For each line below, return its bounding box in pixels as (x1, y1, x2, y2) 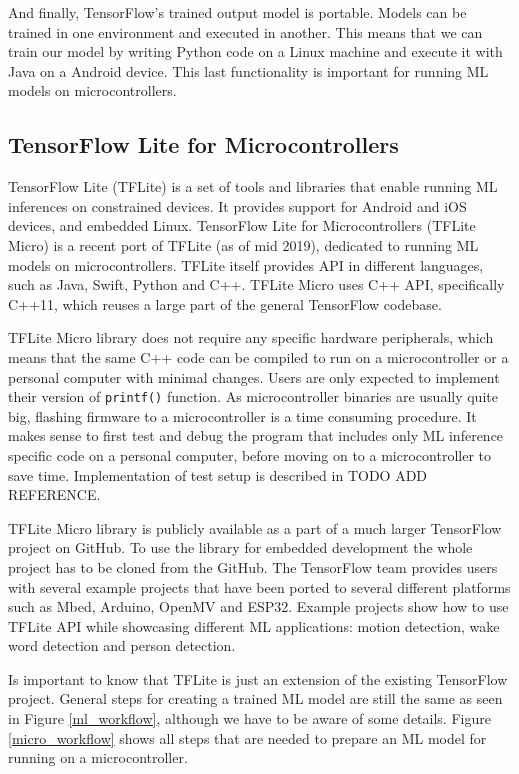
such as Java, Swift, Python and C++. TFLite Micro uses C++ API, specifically (8, 274, 505, 295)
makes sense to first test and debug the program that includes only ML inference (8, 425, 504, 446)
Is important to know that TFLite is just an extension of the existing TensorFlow (8, 668, 508, 689)
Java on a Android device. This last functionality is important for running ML (8, 60, 489, 81)
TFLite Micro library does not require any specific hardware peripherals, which (8, 327, 494, 348)
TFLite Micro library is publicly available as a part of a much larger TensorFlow (8, 517, 502, 538)
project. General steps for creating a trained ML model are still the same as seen (8, 688, 503, 709)
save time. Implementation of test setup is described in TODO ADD (8, 464, 428, 485)
